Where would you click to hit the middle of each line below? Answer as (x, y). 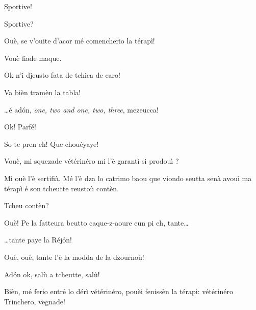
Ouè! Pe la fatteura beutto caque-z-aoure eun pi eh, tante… (96, 222)
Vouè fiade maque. (33, 58)
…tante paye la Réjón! (38, 240)
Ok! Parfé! (20, 127)
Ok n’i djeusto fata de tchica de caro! (62, 75)
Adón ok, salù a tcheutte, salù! (52, 274)
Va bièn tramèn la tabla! (43, 92)
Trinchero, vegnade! (35, 301)
